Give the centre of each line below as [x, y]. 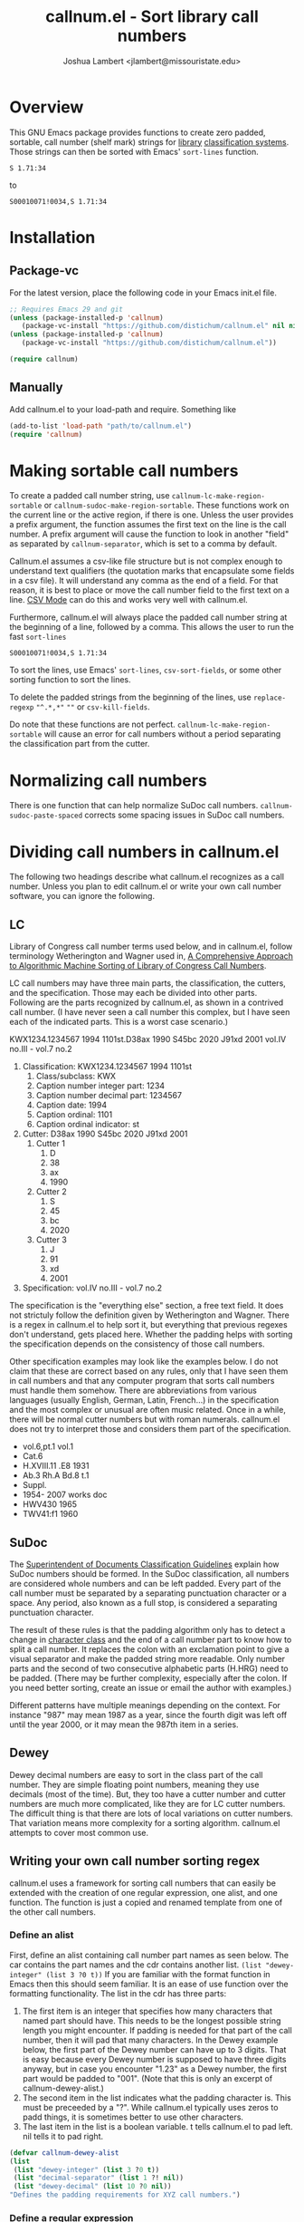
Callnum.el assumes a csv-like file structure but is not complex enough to [146, 561]
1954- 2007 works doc [65, 1495]
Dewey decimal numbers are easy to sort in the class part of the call [136, 1774]
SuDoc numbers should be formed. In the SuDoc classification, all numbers [149, 1573]
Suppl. [34, 1485]
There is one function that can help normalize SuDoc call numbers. [134, 806]
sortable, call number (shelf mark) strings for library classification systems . [149, 141]
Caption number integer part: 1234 [100, 1086]
